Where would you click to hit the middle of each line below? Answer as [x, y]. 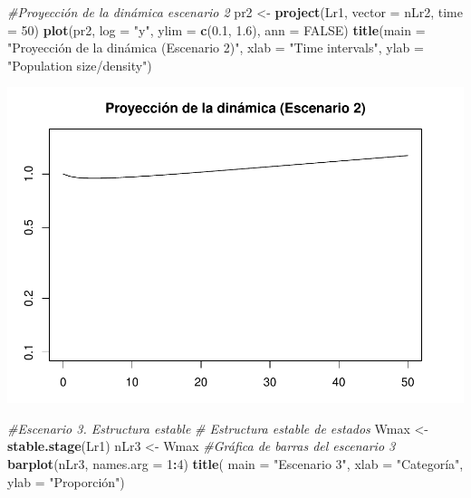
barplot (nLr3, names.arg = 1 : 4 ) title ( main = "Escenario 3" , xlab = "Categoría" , [235, 464]
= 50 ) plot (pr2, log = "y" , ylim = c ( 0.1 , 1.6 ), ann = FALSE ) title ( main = [216, 29]
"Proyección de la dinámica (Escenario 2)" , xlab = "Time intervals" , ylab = [216, 48]
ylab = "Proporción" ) [66, 481]
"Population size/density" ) [80, 65]
